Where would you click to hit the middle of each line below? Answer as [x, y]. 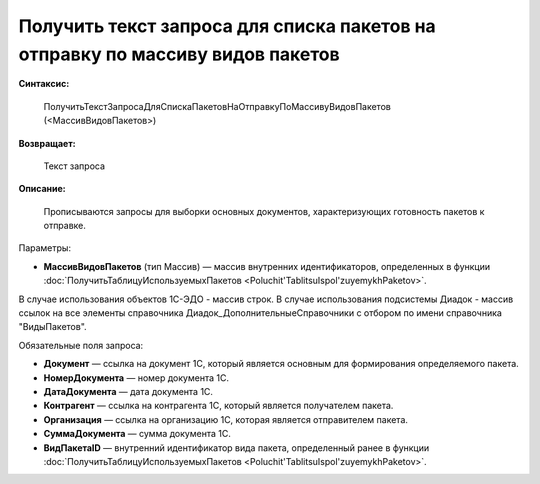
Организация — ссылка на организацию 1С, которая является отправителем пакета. [226, 419]
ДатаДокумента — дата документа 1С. [128, 391]
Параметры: [45, 248]
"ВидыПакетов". [52, 327]
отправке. [65, 226]
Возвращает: [47, 143]
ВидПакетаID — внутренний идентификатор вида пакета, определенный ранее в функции [236, 447]
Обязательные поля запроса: [81, 345]
